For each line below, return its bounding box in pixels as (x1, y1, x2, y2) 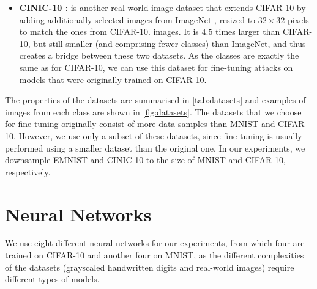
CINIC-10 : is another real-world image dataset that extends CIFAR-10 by (19, 1, 306, 13)
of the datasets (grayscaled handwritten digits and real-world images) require (5, 260, 294, 273)
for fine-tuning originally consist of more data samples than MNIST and (5, 117, 275, 130)
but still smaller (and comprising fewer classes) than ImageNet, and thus (33, 37, 306, 49)
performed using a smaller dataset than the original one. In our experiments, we (5, 141, 305, 154)
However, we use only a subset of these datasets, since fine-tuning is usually (18, 129, 302, 142)
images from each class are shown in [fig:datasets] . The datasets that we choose (5, 105, 302, 118)
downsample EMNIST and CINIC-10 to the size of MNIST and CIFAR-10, (5, 153, 286, 166)
